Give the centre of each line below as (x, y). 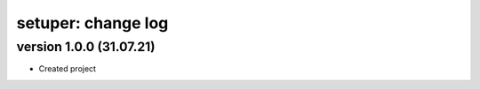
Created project (68, 69)
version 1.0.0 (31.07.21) (86, 47)
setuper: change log (92, 23)
